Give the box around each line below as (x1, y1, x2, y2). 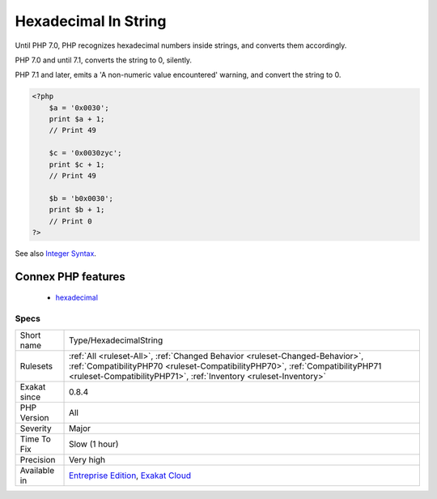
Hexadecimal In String (15, 12, 167, 30)
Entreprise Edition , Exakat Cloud (69, 470, 192, 481)
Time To (19, 433, 52, 445)
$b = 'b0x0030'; (49, 194, 113, 203)
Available (19, 464, 55, 476)
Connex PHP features (15, 270, 125, 284)
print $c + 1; (49, 160, 105, 169)
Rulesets (19, 360, 53, 372)
